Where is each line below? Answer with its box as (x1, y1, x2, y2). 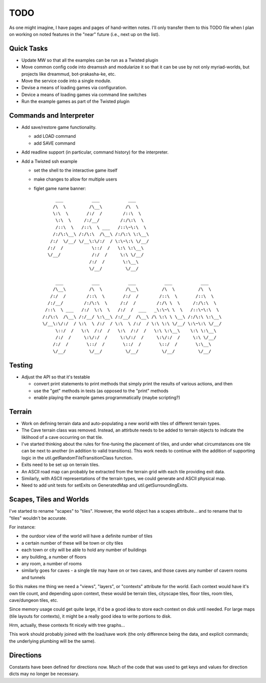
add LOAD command (33, 133, 76, 139)
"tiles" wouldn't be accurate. (9, 515, 67, 521)
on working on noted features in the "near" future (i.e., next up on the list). (9, 31, 160, 37)
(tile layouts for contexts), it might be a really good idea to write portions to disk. (9, 613, 172, 619)
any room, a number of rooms (21, 560, 82, 566)
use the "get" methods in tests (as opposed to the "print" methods (33, 388, 168, 394)
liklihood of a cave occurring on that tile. (21, 434, 103, 440)
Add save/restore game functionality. (21, 124, 97, 130)
